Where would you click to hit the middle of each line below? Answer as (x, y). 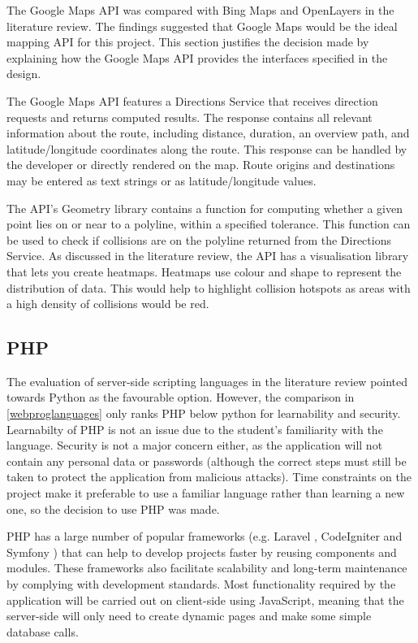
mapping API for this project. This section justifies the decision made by (188, 42)
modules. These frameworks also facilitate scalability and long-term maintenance (207, 568)
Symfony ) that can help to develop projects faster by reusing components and (202, 552)
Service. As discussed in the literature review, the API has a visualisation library (208, 256)
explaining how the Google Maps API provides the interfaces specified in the (197, 57)
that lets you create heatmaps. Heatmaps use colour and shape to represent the (204, 271)
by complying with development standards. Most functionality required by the (201, 584)
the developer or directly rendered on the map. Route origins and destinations (201, 165)
